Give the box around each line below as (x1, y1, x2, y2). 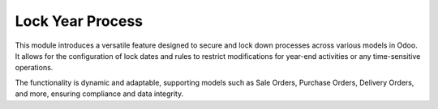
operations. (15, 63, 54, 73)
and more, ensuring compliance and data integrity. (15, 89, 184, 99)
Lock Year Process (15, 12, 144, 30)
